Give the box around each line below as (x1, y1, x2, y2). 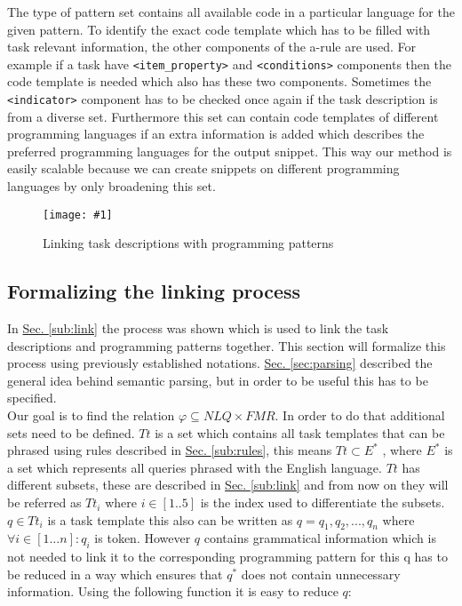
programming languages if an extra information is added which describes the (7, 124, 425, 143)
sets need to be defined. (7, 423, 135, 442)
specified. (7, 388, 57, 407)
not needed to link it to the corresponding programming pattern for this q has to (7, 547, 448, 566)
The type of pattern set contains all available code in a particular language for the (7, 3, 455, 20)
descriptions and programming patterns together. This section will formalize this (7, 336, 446, 355)
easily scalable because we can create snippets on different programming (7, 159, 400, 178)
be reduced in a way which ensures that (7, 564, 223, 583)
